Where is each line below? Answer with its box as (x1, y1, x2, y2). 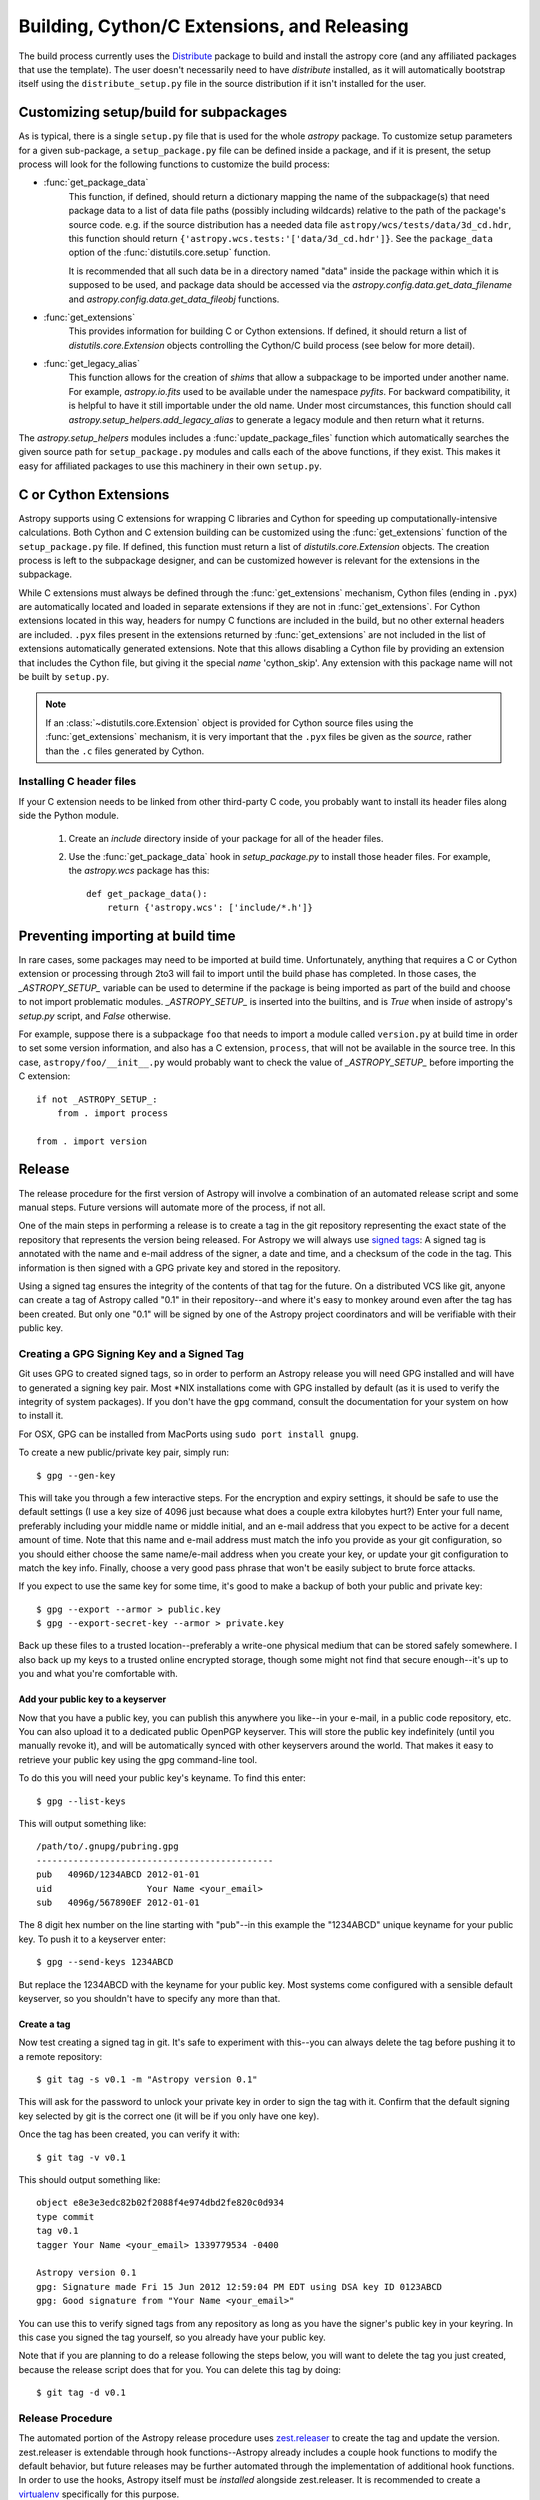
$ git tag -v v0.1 (36, 2151, 127, 2163)
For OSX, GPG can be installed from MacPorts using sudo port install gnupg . (18, 1428, 359, 1440)
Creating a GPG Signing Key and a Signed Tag (18, 1346, 245, 1360)
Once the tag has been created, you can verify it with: (18, 2128, 240, 2140)
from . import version (36, 1135, 148, 1147)
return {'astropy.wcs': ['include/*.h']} (106, 902, 314, 914)
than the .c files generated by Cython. (45, 745, 205, 757)
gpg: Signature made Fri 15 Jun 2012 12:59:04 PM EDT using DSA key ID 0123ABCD (36, 2281, 443, 2292)
